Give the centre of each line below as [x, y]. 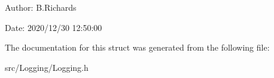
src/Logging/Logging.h [47, 67]
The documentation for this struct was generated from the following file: [137, 47]
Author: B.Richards [41, 7]
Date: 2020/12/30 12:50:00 [54, 27]
